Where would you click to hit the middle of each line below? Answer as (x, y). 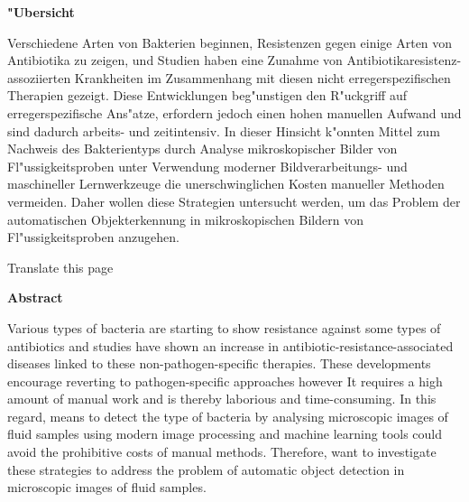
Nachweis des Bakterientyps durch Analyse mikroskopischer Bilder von (202, 149)
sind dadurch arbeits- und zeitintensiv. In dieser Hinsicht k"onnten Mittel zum (224, 130)
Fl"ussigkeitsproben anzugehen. (93, 237)
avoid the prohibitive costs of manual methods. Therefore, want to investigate (222, 452)
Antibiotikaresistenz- (404, 60)
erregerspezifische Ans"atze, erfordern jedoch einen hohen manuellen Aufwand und (234, 112)
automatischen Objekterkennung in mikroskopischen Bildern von (185, 219)
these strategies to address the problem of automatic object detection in (206, 469)
